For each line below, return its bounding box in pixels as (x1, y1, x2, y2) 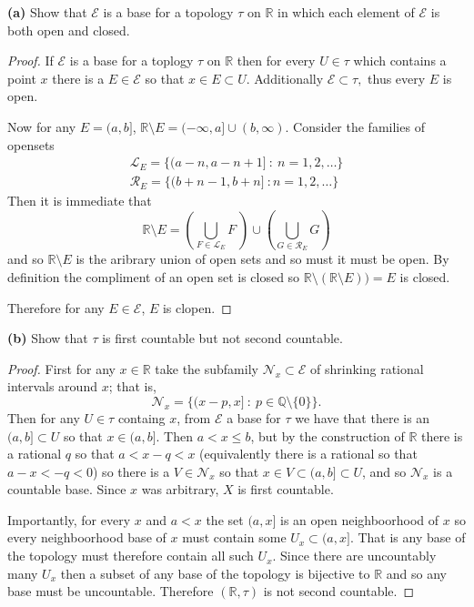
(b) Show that (7, 329, 88, 348)
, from (176, 408, 211, 427)
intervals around (7, 377, 97, 396)
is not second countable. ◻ (263, 582, 415, 601)
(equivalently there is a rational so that (199, 444, 418, 463)
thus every (368, 68, 426, 87)
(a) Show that (7, 3, 87, 21)
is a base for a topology (103, 3, 234, 21)
